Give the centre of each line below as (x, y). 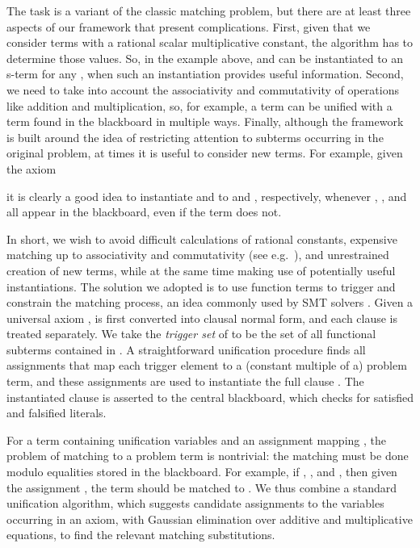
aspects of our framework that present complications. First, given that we (189, 26)
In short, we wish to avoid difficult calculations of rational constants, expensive (202, 238)
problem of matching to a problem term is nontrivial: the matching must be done (208, 456)
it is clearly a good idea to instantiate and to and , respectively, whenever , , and (207, 196)
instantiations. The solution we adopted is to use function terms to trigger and (201, 286)
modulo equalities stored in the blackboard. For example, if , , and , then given (202, 472)
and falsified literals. (57, 413)
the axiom (31, 168)
